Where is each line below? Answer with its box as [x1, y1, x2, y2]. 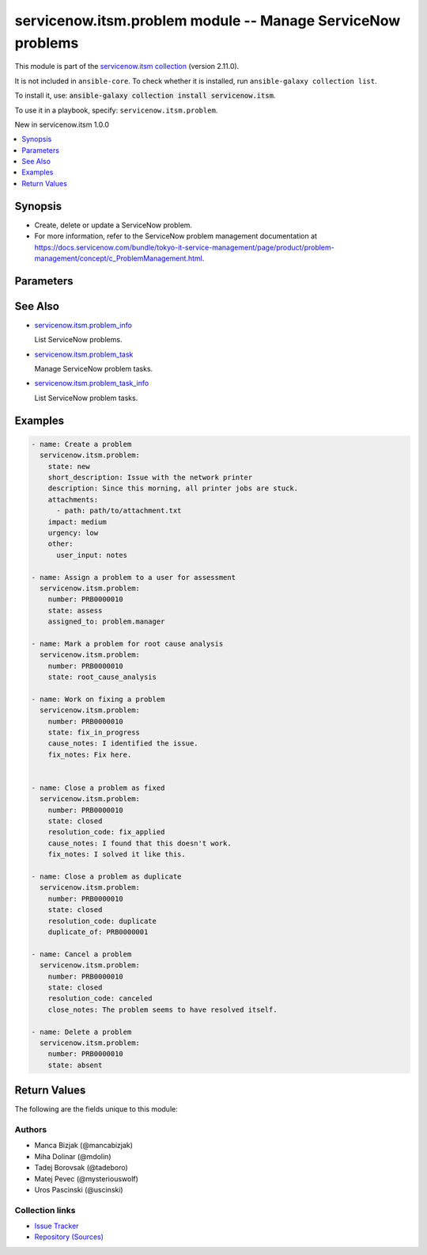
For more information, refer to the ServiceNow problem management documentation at [34, 231, 318, 241]
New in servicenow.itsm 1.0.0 [14, 120, 110, 129]
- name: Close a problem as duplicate [31, 872, 182, 881]
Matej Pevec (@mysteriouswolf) [34, 1173, 138, 1184]
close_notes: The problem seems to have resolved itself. [47, 1005, 278, 1014]
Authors [14, 1123, 47, 1135]
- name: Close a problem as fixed [31, 783, 165, 792]
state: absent [47, 1060, 103, 1070]
